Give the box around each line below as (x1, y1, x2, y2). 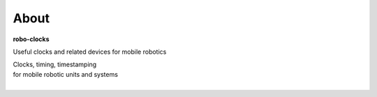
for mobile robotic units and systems (13, 70, 119, 78)
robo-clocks (13, 35, 50, 43)
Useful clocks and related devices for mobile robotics (13, 47, 167, 56)
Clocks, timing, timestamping (13, 60, 97, 69)
